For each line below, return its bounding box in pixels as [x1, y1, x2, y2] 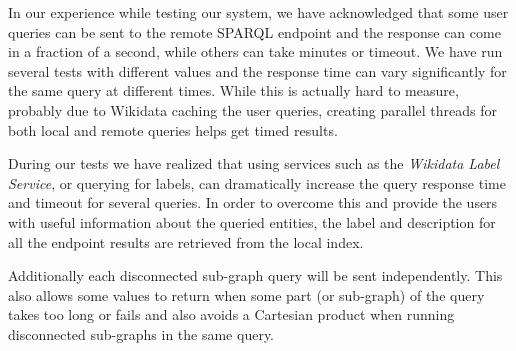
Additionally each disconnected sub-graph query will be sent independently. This [8, 265, 503, 286]
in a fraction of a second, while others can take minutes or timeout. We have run [8, 41, 503, 62]
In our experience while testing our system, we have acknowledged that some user [8, 2, 509, 22]
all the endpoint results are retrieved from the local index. [8, 231, 364, 252]
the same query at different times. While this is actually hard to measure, [8, 80, 459, 101]
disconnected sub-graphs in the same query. [8, 323, 274, 344]
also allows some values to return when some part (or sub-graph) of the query [8, 284, 485, 305]
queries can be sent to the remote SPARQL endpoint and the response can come [8, 21, 501, 42]
